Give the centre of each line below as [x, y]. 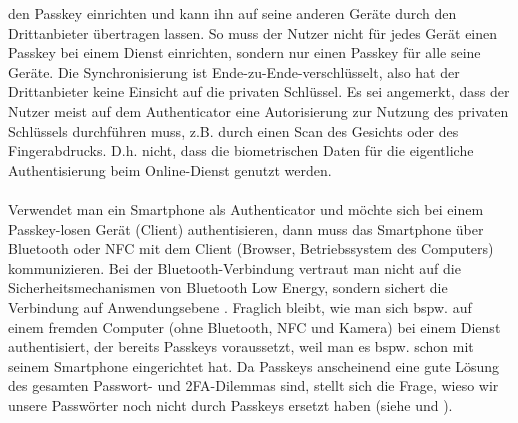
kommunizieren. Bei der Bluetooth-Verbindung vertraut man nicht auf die [234, 267]
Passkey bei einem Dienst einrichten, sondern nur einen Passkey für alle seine [244, 52]
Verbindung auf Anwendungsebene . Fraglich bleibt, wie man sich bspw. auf [240, 306]
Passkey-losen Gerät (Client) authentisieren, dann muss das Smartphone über [246, 228]
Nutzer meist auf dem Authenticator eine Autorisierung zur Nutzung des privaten [258, 110]
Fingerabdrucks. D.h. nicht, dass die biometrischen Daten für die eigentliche [241, 150]
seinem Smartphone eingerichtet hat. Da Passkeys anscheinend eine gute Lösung [254, 365]
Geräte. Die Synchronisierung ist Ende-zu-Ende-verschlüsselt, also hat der [234, 71]
